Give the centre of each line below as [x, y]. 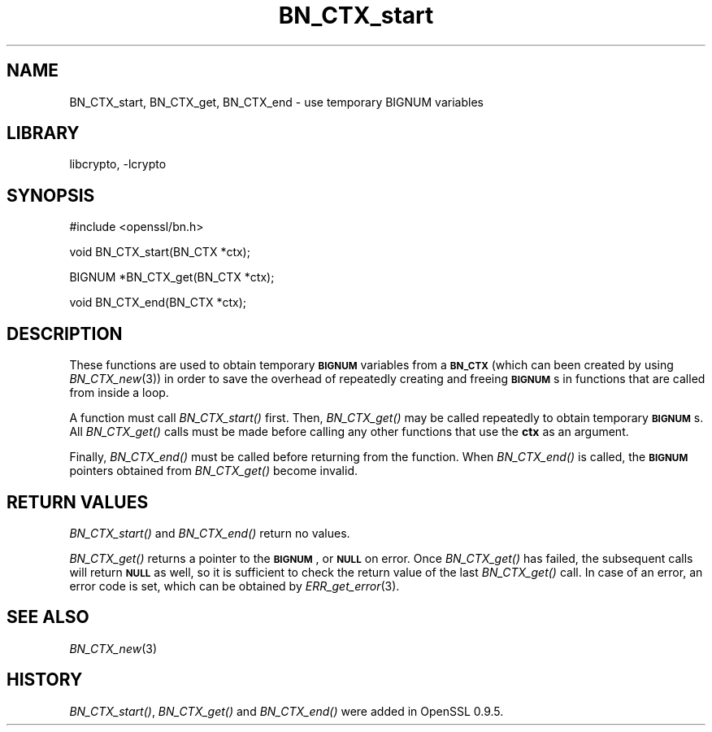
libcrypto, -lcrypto [118, 164]
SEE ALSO [48, 617]
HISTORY [45, 680]
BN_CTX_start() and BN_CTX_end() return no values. [210, 533]
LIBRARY [43, 133]
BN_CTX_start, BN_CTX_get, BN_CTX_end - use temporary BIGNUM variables [276, 102]
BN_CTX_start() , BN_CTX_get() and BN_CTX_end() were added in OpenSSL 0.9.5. [287, 711]
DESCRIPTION [65, 333]
